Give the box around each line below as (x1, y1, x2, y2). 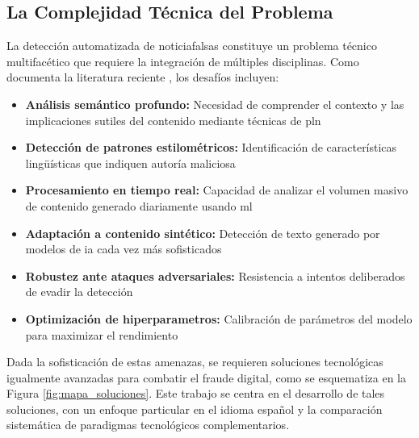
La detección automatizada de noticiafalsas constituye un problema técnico (6, 37, 377, 54)
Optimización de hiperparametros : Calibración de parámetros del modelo (25, 310, 413, 327)
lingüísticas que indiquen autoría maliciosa (25, 154, 236, 171)
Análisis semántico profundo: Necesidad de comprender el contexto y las (25, 95, 404, 112)
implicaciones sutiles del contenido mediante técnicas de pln (25, 111, 321, 128)
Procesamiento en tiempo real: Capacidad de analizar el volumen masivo (25, 181, 409, 198)
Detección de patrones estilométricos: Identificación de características (25, 139, 397, 156)
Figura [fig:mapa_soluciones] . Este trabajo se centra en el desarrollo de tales (6, 385, 385, 402)
